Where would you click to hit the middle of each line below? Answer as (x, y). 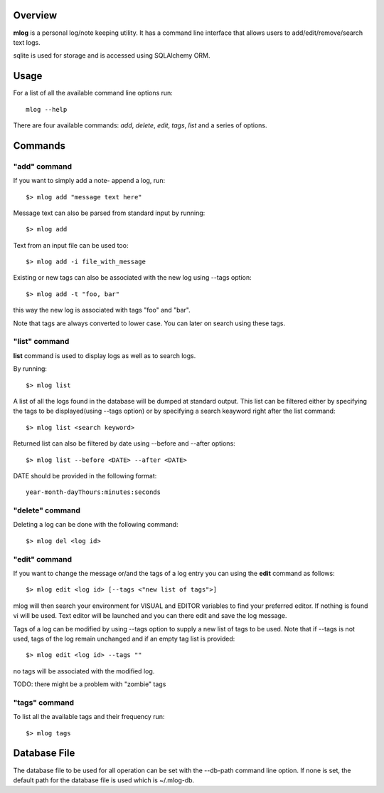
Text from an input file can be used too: (71, 245)
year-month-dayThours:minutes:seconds (94, 492)
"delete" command (47, 510)
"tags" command (44, 703)
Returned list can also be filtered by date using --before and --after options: (124, 443)
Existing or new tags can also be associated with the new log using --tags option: (132, 278)
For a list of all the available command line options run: (93, 93)
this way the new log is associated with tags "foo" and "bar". (102, 310)
